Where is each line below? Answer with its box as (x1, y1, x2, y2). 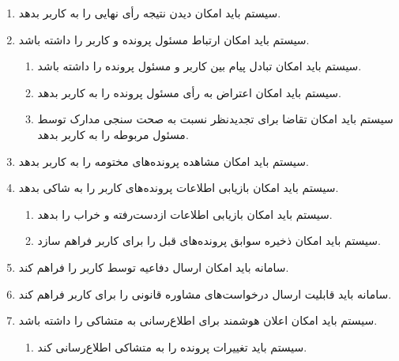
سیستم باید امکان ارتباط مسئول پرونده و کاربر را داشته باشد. (18, 31, 310, 47)
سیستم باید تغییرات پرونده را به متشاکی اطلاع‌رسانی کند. (37, 338, 307, 355)
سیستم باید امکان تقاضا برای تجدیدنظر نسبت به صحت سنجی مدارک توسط (37, 111, 393, 127)
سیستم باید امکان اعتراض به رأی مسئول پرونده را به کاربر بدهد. (37, 84, 341, 100)
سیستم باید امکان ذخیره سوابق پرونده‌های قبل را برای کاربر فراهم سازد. (37, 232, 381, 249)
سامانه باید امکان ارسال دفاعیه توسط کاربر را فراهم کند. (18, 258, 289, 275)
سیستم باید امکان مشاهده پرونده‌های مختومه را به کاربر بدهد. (18, 152, 309, 169)
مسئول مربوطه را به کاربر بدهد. (37, 126, 189, 142)
